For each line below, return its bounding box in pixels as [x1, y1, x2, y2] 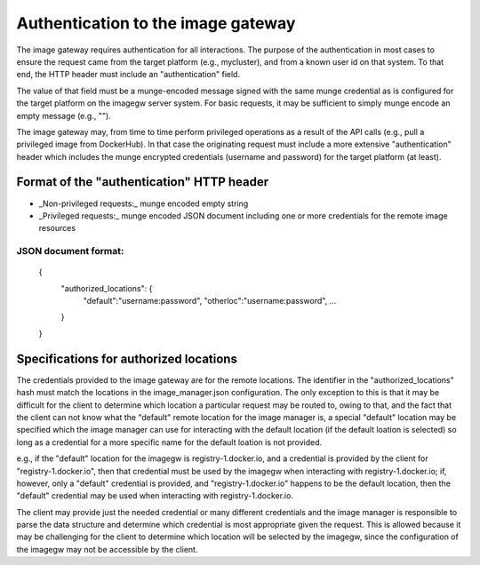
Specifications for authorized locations [16, 351, 237, 366]
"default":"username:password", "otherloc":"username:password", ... [83, 296, 337, 306]
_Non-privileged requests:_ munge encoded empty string [38, 198, 249, 209]
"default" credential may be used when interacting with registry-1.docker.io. [16, 490, 293, 501]
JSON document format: [16, 245, 124, 258]
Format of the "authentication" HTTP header [16, 174, 269, 190]
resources [38, 223, 76, 234]
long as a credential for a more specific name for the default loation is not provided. [16, 436, 323, 448]
